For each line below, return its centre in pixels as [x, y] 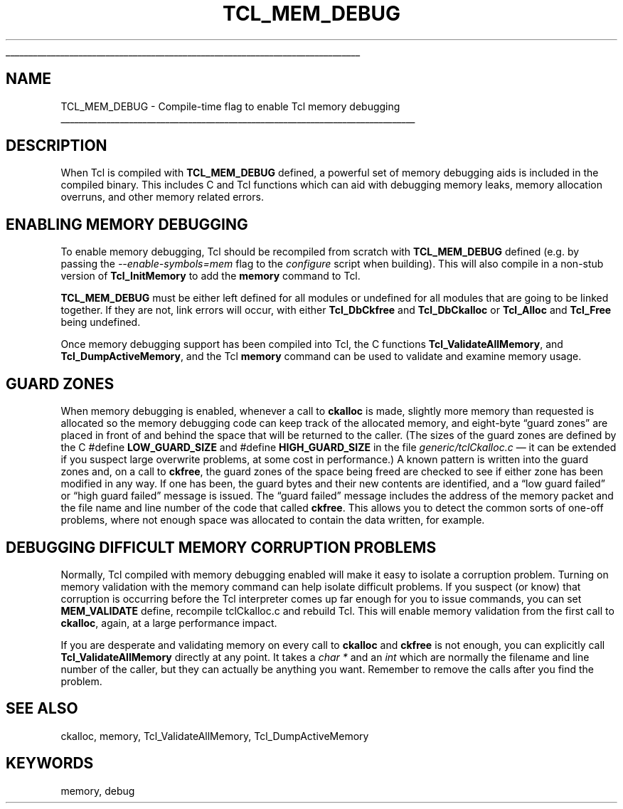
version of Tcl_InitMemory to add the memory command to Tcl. [211, 276]
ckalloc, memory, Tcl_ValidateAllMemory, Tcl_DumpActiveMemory [215, 736]
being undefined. [101, 322]
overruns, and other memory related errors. [162, 197]
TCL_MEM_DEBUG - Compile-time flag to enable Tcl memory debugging [230, 106]
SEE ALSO [42, 709]
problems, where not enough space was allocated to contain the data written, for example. [273, 520]
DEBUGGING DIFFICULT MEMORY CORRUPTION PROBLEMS [221, 547]
